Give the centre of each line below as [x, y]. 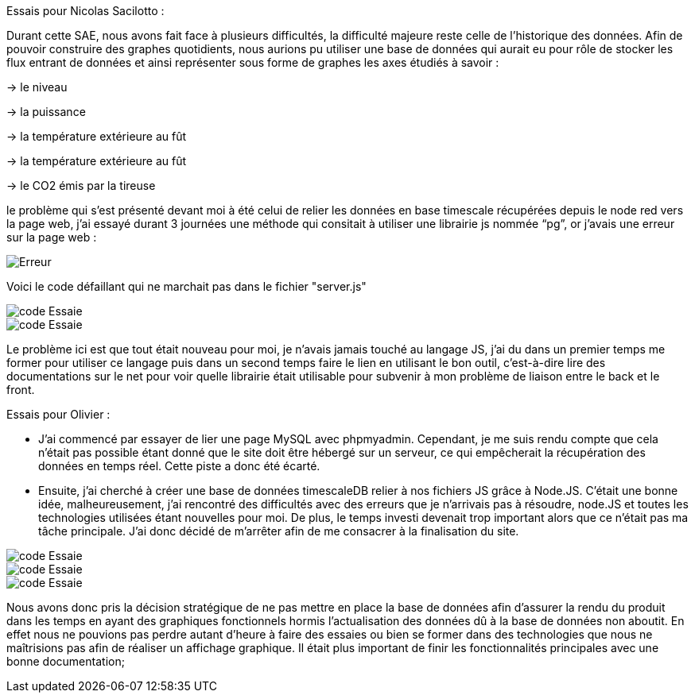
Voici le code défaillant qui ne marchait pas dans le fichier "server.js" [186, 286]
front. [21, 390]
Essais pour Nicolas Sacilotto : [85, 11]
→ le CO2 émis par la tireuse [81, 185]
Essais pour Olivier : [58, 414]
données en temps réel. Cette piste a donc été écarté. [179, 466]
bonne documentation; [66, 661]
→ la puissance [46, 112]
